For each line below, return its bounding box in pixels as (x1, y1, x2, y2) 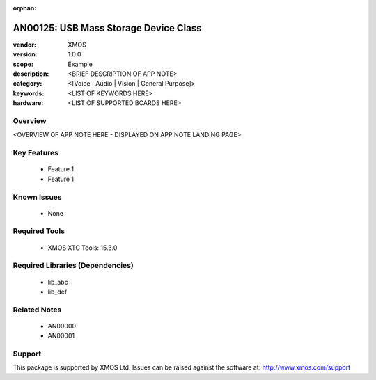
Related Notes (13, 305, 62, 315)
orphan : (13, 4, 37, 12)
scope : (13, 60, 34, 68)
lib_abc (47, 278, 69, 286)
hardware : (13, 99, 44, 107)
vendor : (13, 40, 36, 49)
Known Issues (13, 192, 62, 202)
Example (68, 60, 93, 68)
